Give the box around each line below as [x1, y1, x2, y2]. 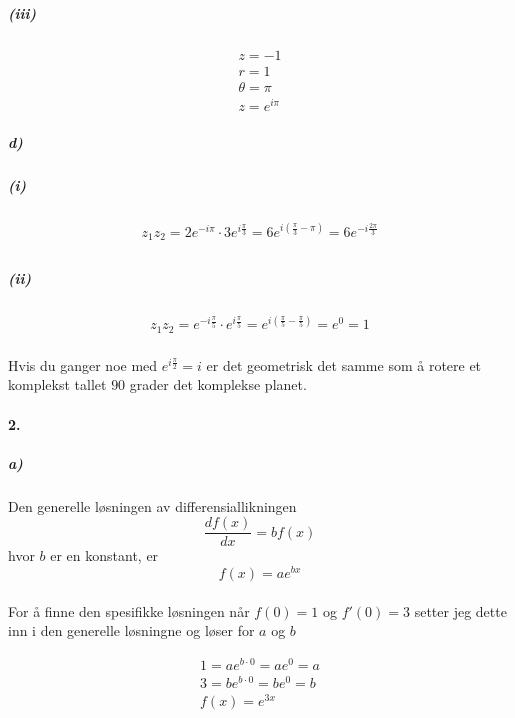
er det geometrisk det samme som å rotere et [206, 354, 482, 375]
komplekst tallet [8, 374, 107, 395]
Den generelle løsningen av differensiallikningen [8, 495, 297, 516]
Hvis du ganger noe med [8, 354, 158, 375]
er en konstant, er [50, 545, 159, 566]
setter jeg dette [414, 600, 507, 621]
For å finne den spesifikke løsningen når [8, 600, 250, 621]
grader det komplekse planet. [129, 374, 307, 395]
